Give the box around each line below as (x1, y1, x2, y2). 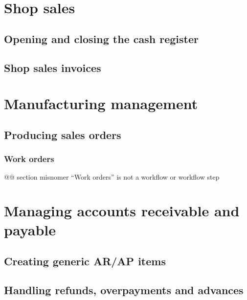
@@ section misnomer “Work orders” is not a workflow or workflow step (4, 172, 220, 182)
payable (4, 220, 56, 240)
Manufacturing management (4, 93, 198, 114)
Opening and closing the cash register (4, 31, 199, 46)
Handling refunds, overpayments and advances (4, 282, 244, 297)
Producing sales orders (4, 127, 121, 142)
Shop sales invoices (4, 60, 101, 75)
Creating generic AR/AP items (4, 253, 166, 268)
